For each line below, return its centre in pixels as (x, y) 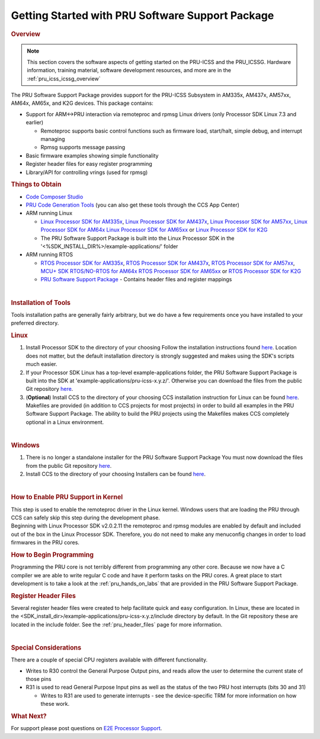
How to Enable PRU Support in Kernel (67, 497)
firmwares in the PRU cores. (45, 542)
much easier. (41, 364)
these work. (55, 704)
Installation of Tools (41, 303)
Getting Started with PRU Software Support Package (143, 15)
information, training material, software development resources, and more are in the (129, 70)
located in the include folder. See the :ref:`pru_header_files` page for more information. (117, 624)
